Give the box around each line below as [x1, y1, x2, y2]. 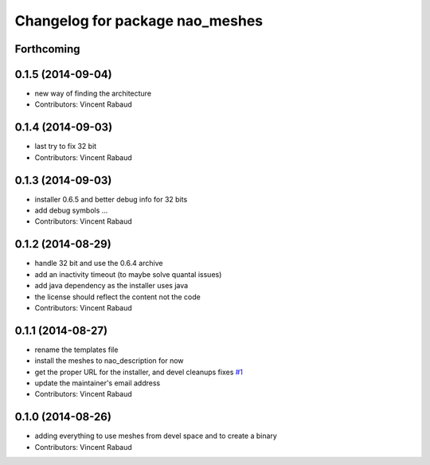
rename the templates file [34, 345, 119, 354]
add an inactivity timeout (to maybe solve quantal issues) [34, 269, 222, 279]
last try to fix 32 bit [34, 142, 97, 151]
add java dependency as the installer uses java [34, 281, 189, 291]
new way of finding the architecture [34, 88, 151, 99]
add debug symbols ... [34, 205, 108, 215]
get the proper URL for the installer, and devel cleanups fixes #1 [34, 367, 243, 377]
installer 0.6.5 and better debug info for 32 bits [34, 194, 188, 204]
